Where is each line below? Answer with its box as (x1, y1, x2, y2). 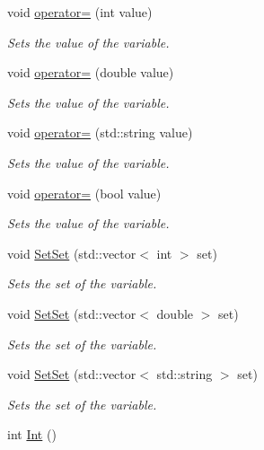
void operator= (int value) (7, 3, 153, 21)
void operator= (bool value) (7, 183, 162, 202)
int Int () (7, 425, 57, 444)
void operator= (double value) (7, 63, 174, 82)
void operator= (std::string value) (7, 123, 193, 142)
